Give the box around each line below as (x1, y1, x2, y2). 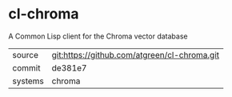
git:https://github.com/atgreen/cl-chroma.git (51, 49, 220, 60)
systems (12, 75, 44, 87)
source (12, 49, 38, 60)
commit (12, 62, 41, 73)
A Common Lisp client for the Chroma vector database (8, 31, 188, 41)
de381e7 (51, 62, 87, 73)
